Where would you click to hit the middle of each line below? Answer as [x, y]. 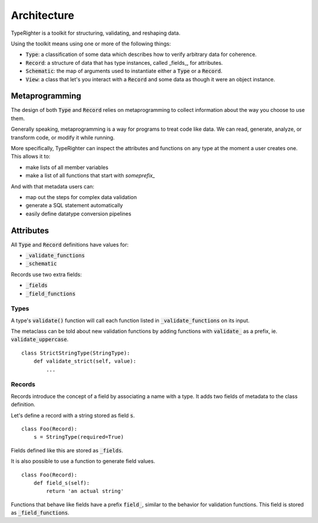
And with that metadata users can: [52, 186]
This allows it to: [31, 157]
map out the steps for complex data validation [81, 197]
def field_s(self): [62, 483]
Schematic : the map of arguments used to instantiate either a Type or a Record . [124, 71]
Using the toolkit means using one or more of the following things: [91, 44]
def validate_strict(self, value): [85, 361]
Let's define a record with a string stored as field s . [73, 415]
